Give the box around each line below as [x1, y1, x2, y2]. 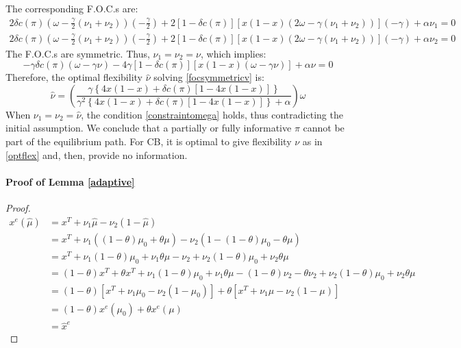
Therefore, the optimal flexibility [5, 70, 142, 84]
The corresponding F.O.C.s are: [5, 1, 138, 15]
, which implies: [200, 46, 266, 60]
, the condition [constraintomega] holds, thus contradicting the [81, 107, 343, 121]
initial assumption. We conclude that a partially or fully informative [5, 121, 292, 135]
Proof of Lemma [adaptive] [5, 174, 135, 188]
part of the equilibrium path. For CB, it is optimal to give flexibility [5, 134, 292, 149]
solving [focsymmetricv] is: [153, 70, 264, 84]
